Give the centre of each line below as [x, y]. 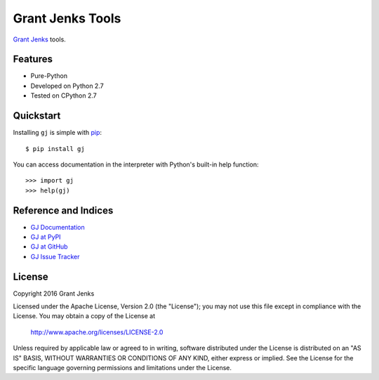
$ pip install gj [55, 149]
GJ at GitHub [49, 247]
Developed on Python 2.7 [67, 86]
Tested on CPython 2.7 [64, 96]
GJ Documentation [58, 227]
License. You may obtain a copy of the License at [84, 316]
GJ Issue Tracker [55, 256]
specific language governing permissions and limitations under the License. [122, 368]
